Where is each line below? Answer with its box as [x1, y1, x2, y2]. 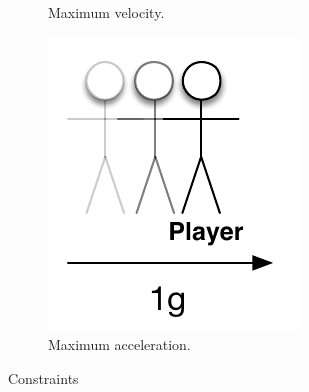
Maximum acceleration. [48, 334, 191, 355]
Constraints [8, 367, 79, 388]
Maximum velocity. [48, 2, 165, 22]
